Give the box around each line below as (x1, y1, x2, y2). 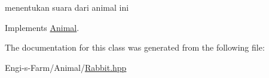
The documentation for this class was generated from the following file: (5, 41, 265, 54)
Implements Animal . (5, 21, 80, 33)
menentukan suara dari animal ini (5, 1, 129, 13)
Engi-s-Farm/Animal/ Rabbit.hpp (5, 61, 127, 73)
